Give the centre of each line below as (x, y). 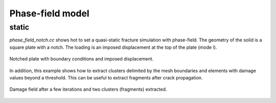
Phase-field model (49, 13)
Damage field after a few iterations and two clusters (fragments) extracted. (88, 89)
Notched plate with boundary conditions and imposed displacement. (82, 59)
